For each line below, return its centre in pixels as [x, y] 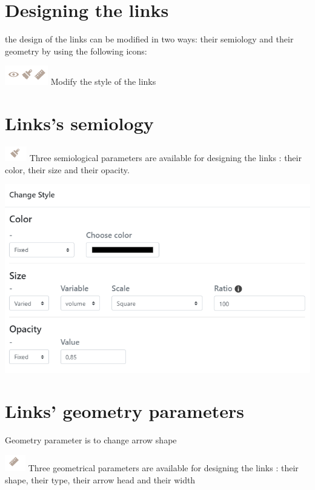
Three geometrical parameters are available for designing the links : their [163, 467]
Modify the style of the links [103, 81]
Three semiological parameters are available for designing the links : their [165, 158]
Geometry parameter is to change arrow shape [91, 440]
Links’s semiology [79, 123]
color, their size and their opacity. [67, 169]
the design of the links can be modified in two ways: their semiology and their [149, 39]
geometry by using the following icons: [76, 51]
